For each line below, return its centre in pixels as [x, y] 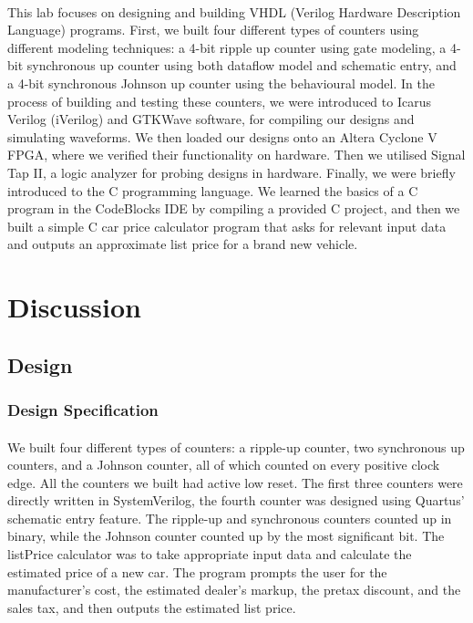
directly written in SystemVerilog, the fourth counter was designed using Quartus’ [236, 500]
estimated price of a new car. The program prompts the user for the [197, 571]
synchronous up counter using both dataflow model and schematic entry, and [242, 65]
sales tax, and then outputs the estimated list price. [152, 607]
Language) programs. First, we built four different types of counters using [213, 30]
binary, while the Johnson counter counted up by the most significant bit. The [226, 536]
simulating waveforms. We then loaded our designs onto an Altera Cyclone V [222, 136]
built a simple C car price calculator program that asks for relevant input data [227, 226]
